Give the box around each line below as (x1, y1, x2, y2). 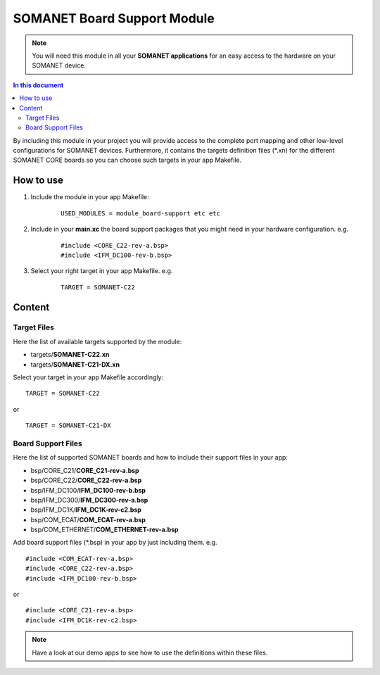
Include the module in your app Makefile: (30, 193, 149, 201)
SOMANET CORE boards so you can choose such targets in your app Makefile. (13, 156, 242, 165)
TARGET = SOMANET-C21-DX (25, 422, 111, 429)
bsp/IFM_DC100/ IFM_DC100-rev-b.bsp (30, 486, 146, 494)
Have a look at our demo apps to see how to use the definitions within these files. (32, 648, 268, 657)
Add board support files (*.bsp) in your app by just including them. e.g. (13, 538, 217, 547)
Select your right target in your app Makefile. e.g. (30, 267, 173, 275)
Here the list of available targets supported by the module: (13, 337, 182, 346)
